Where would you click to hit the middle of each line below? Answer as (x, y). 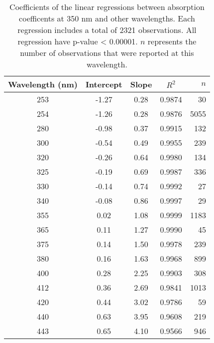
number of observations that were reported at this (107, 53)
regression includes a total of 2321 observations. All (107, 30)
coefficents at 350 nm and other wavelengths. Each (107, 18)
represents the (172, 41)
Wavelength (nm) (43, 84)
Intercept (104, 84)
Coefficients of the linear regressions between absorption (107, 7)
